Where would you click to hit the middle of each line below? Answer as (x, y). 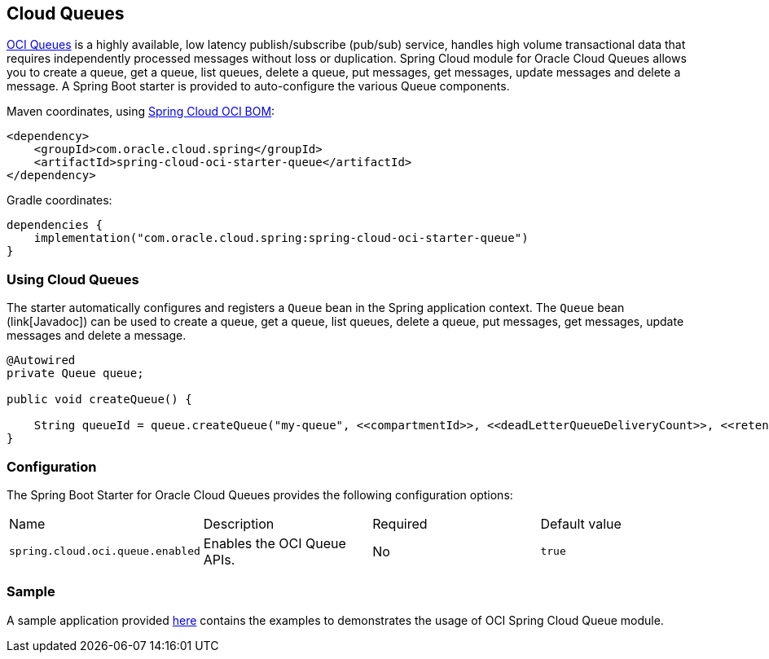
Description (239, 523)
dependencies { (55, 225)
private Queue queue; (75, 373)
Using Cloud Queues (73, 279)
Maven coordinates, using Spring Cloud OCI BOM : (141, 112)
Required (400, 523)
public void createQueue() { (99, 400)
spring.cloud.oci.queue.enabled (105, 551)
